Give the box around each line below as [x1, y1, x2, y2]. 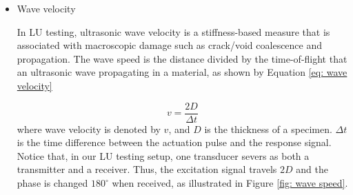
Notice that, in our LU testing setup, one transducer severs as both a [17, 148, 310, 163]
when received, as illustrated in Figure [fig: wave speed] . [112, 176, 348, 189]
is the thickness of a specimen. [204, 121, 332, 136]
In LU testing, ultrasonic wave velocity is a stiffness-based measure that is [17, 24, 330, 39]
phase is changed [17, 176, 88, 189]
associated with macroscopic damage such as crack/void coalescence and [17, 38, 323, 52]
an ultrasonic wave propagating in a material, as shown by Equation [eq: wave [17, 65, 347, 79]
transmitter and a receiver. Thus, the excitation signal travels [17, 162, 277, 176]
